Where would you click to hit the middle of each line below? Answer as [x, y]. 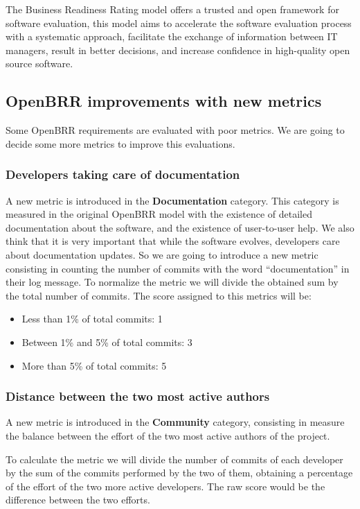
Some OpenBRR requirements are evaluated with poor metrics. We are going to [175, 130]
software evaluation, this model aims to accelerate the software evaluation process [179, 23]
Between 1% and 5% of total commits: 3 [107, 342]
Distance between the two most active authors [138, 396]
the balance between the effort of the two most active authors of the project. [168, 435]
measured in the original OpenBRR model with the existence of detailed [159, 214]
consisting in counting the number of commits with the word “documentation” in [178, 268]
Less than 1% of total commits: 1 [92, 319]
